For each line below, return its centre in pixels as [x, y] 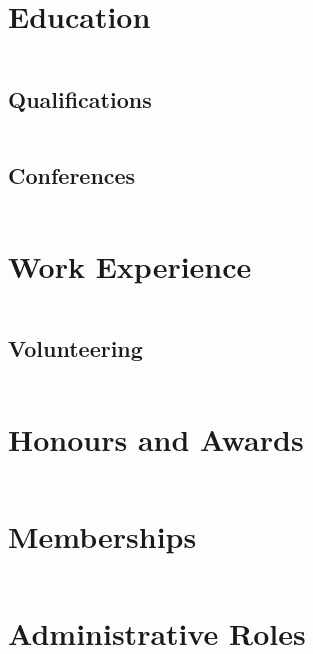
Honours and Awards [156, 439]
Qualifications [80, 98]
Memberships [102, 536]
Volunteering [75, 348]
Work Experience [130, 265]
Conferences [72, 174]
